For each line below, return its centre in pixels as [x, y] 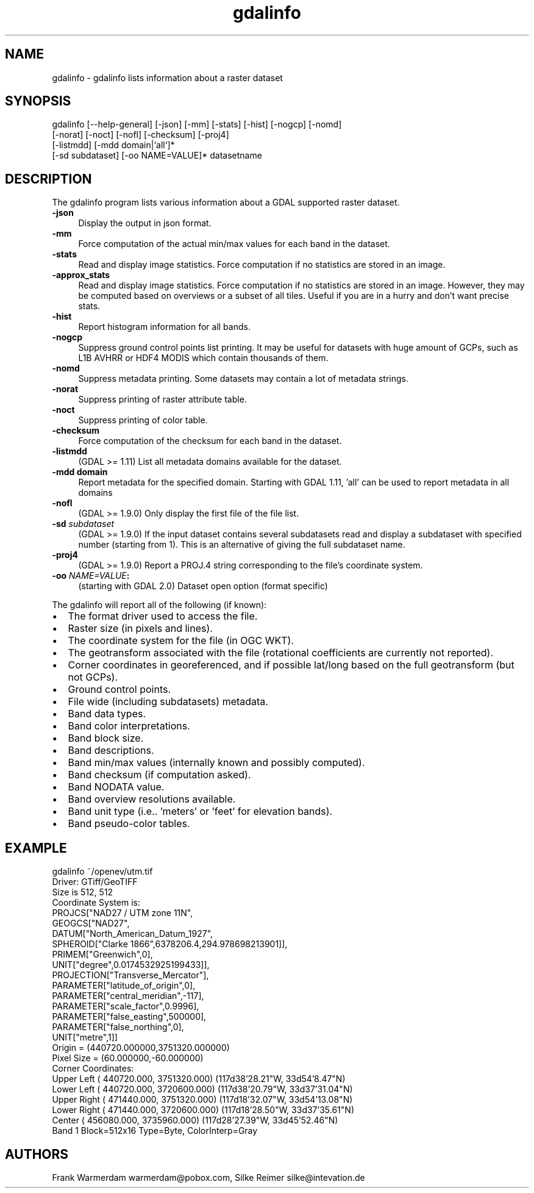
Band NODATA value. [116, 787]
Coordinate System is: [96, 903]
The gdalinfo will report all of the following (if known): [159, 605]
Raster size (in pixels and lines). [140, 629]
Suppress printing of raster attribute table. [162, 399]
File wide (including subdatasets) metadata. [168, 702]
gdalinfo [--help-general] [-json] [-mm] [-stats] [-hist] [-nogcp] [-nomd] [197, 124]
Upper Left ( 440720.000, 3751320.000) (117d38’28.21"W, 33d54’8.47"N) [199, 1079]
